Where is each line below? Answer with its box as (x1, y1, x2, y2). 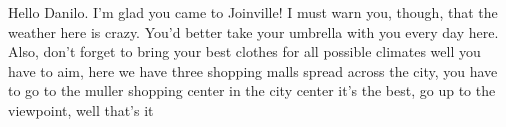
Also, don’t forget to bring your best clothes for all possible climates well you (8, 41, 481, 62)
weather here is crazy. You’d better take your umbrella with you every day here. (8, 21, 499, 42)
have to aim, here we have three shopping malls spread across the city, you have (8, 60, 498, 81)
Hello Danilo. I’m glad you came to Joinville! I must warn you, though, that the (8, 2, 498, 22)
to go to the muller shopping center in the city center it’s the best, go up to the (8, 80, 496, 101)
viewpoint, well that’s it (8, 99, 154, 120)
